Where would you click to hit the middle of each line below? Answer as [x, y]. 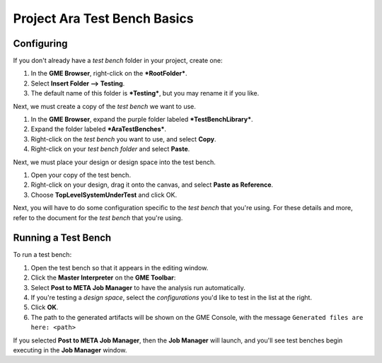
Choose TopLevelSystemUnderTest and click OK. [104, 195]
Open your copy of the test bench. [81, 175]
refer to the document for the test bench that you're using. [98, 218]
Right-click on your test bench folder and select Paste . [110, 149]
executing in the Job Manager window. [70, 350]
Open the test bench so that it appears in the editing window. [120, 267]
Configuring [40, 44]
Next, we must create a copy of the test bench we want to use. [104, 106]
